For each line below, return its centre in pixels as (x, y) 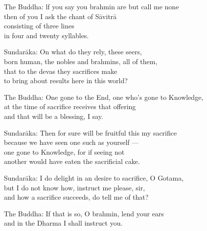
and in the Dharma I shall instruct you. (63, 223)
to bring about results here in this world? (66, 81)
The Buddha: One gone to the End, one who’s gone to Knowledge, (104, 97)
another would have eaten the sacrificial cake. (72, 161)
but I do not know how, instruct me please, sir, (75, 187)
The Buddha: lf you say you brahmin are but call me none (92, 6)
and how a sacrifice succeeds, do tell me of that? (76, 197)
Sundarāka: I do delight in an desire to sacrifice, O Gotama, (94, 177)
